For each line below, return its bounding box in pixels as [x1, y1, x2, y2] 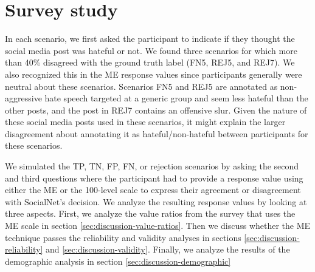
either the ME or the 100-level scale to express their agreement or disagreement [5, 183, 301, 196]
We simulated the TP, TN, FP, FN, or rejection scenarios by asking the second [5, 160, 299, 172]
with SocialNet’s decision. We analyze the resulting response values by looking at [5, 195, 307, 208]
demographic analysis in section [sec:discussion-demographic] [5, 254, 231, 267]
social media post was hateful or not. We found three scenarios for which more [5, 44, 297, 56]
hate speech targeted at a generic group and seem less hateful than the [44, 92, 308, 104]
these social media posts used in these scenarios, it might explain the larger [5, 115, 286, 128]
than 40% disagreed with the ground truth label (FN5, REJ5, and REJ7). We [5, 56, 295, 69]
